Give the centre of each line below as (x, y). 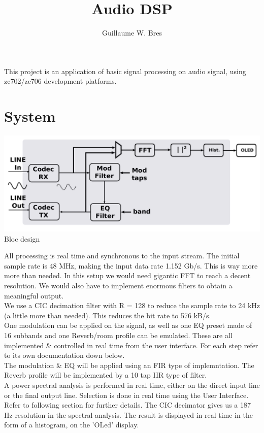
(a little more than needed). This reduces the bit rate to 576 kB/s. (108, 315)
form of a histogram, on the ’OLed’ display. (72, 425)
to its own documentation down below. (64, 355)
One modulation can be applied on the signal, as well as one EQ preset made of (128, 325)
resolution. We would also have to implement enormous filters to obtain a (118, 285)
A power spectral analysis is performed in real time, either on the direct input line (132, 385)
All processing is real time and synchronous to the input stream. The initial (122, 256)
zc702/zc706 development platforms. (60, 81)
